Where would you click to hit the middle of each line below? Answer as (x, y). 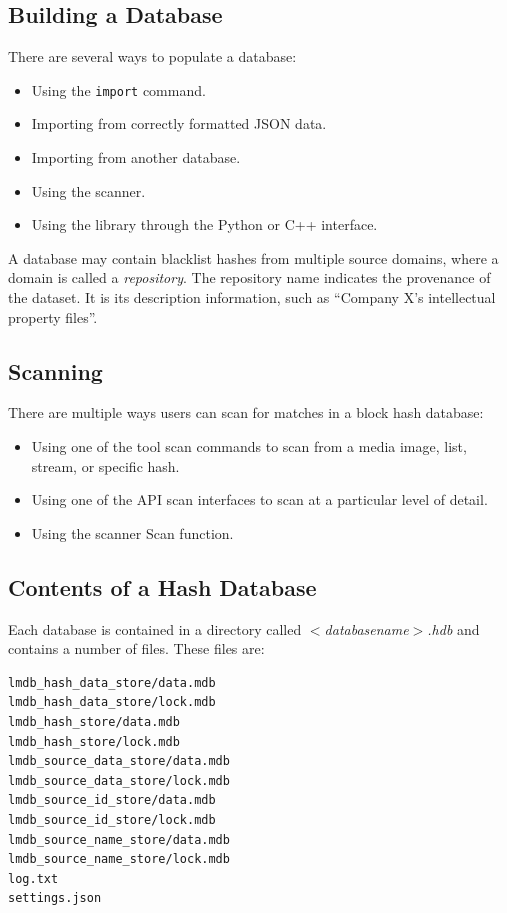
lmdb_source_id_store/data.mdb (112, 800)
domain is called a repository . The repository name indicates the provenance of (249, 277)
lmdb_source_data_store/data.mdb (119, 761)
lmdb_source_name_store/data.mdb (119, 839)
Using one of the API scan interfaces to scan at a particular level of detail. (259, 499)
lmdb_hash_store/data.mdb (94, 721)
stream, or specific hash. (105, 465)
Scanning (55, 370)
